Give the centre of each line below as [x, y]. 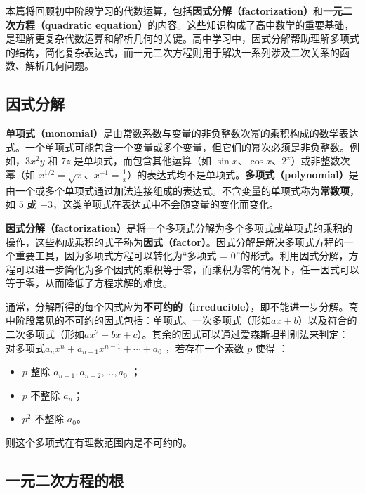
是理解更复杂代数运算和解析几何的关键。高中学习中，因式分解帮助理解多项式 [182, 38]
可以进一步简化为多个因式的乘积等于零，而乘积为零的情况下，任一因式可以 [187, 269]
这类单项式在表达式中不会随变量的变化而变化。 [170, 204]
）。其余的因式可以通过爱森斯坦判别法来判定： [243, 334]
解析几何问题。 [59, 66]
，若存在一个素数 [205, 347]
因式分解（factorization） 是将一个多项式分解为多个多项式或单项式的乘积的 [179, 227]
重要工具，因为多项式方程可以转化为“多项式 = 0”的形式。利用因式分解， [182, 255]
